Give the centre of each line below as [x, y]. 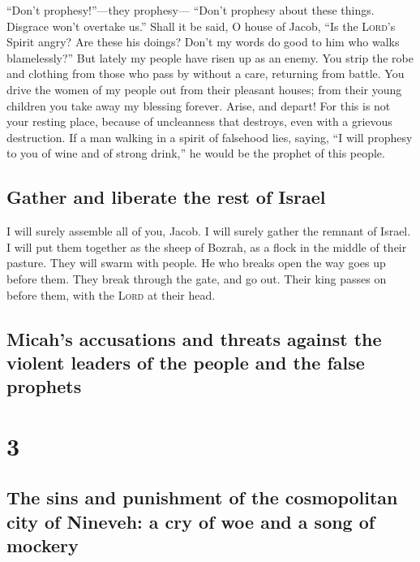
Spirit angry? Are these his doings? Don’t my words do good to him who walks [203, 42]
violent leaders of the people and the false [186, 362]
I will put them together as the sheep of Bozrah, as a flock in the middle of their [207, 246]
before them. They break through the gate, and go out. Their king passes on [197, 278]
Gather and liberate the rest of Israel [166, 197]
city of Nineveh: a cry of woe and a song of [191, 521]
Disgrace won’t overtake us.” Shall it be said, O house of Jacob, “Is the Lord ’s [201, 26]
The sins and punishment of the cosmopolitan [202, 497]
